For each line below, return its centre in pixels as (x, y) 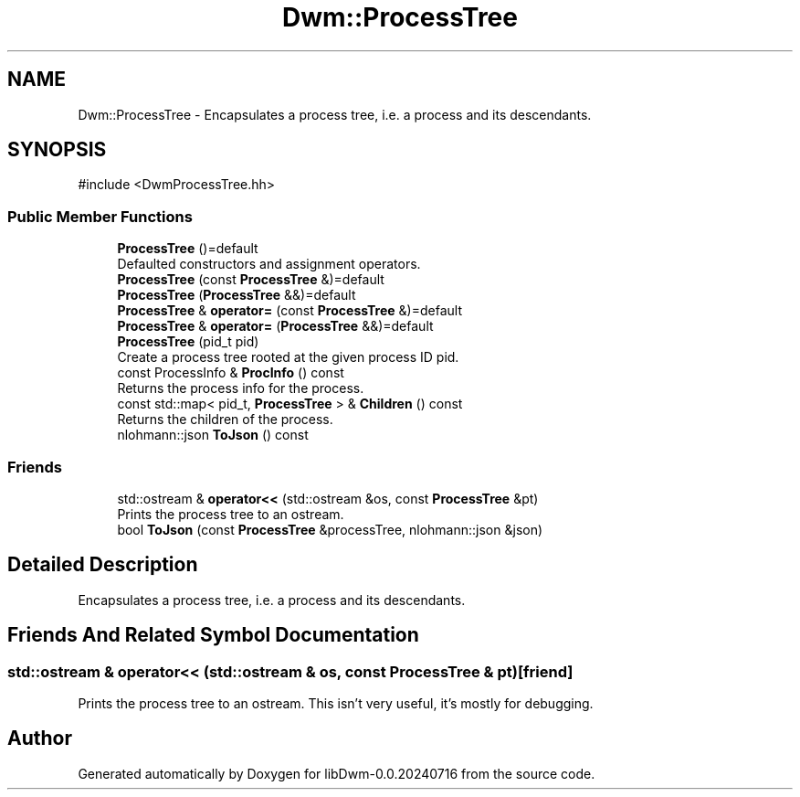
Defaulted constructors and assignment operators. (269, 264)
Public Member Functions (100, 216)
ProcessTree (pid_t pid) (188, 342)
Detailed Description (103, 565)
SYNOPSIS (57, 150)
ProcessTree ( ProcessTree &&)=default (237, 295)
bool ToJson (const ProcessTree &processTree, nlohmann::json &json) (330, 529)
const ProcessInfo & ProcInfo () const (231, 373)
